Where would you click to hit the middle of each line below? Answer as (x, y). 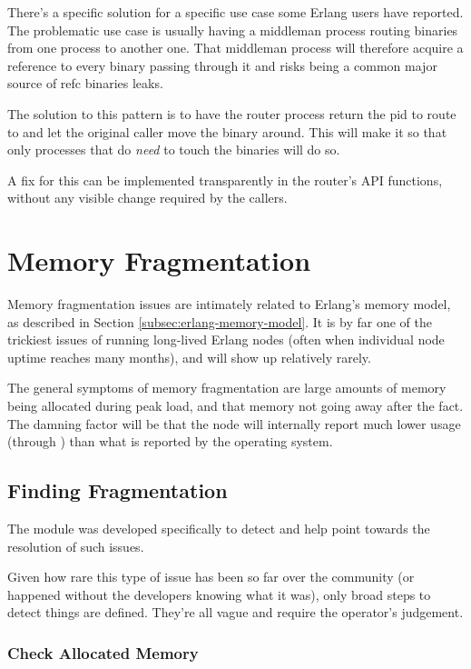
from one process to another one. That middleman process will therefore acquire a (235, 48)
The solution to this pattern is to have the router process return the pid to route (232, 113)
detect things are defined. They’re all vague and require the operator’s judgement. (235, 612)
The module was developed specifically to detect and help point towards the (219, 529)
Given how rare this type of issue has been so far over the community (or (211, 577)
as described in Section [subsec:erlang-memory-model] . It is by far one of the (220, 321)
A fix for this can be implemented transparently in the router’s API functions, (225, 180)
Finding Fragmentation (118, 490)
